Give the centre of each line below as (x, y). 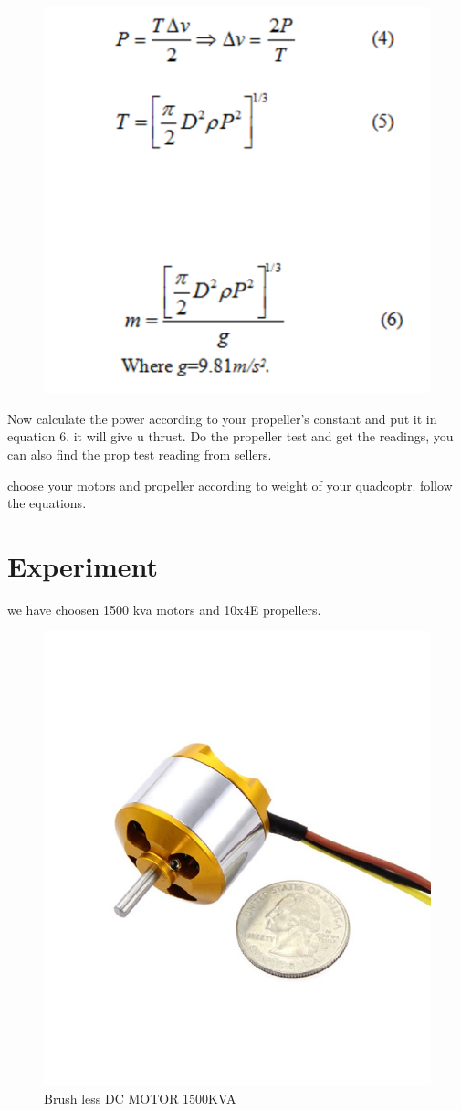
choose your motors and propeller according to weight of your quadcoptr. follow (230, 485)
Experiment (83, 565)
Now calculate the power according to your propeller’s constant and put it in (222, 418)
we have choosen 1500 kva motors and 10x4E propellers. (164, 609)
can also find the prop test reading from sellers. (140, 454)
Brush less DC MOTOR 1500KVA (140, 1098)
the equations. (47, 503)
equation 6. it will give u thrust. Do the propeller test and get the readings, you (230, 436)
